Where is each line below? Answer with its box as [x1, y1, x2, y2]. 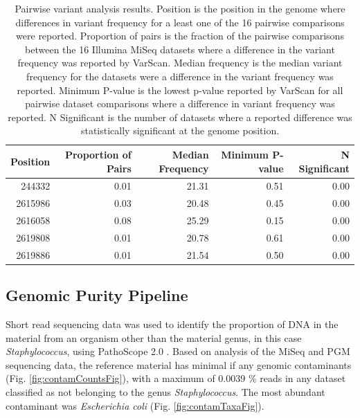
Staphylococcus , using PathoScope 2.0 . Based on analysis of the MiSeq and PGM [6, 344, 350, 358]
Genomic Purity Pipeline [6, 284, 188, 306]
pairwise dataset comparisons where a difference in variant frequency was [25, 96, 335, 111]
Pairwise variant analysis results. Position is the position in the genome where [15, 1, 345, 15]
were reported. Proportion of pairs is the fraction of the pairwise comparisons [16, 28, 344, 43]
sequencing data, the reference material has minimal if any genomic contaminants [6, 357, 352, 372]
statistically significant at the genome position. [80, 123, 280, 138]
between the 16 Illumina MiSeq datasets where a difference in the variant [25, 42, 335, 56]
